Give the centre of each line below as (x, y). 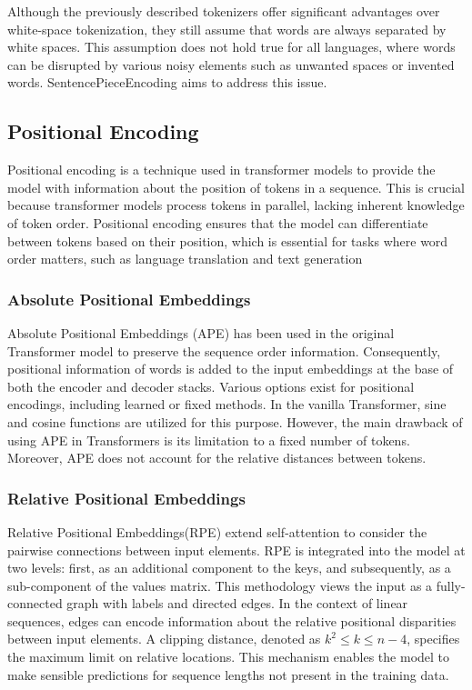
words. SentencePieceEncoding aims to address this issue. (167, 82)
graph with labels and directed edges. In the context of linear (237, 603)
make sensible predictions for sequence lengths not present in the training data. (228, 674)
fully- (451, 585)
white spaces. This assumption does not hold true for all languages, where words (231, 47)
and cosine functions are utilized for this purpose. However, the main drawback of (235, 421)
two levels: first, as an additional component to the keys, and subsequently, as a (229, 568)
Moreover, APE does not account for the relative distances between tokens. (217, 458)
